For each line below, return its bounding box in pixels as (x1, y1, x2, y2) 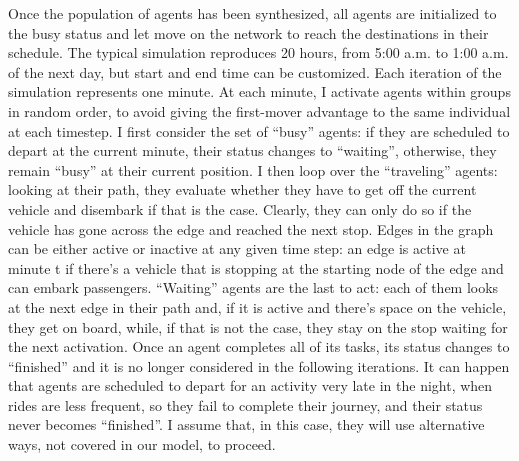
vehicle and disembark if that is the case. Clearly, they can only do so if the (8, 198, 472, 219)
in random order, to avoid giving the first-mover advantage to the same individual (8, 100, 511, 121)
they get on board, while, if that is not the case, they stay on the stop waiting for (8, 316, 508, 337)
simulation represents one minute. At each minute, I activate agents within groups (8, 81, 511, 102)
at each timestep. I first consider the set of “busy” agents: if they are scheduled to (8, 120, 510, 141)
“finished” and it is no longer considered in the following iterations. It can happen (8, 355, 510, 376)
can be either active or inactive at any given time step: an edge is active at (8, 238, 466, 259)
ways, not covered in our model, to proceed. (8, 434, 276, 455)
